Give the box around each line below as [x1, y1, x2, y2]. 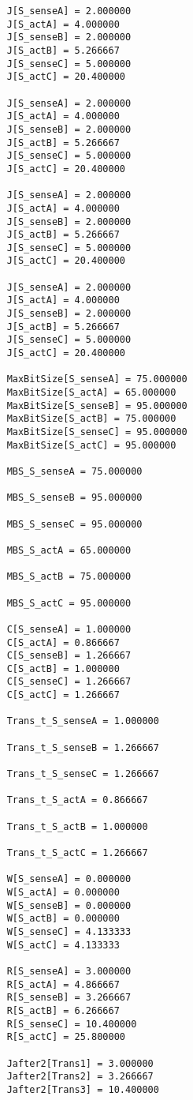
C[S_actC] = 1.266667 [6, 689, 120, 701]
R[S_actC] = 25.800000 [6, 1031, 125, 1043]
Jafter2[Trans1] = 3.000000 [6, 1057, 154, 1069]
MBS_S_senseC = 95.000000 [6, 518, 143, 530]
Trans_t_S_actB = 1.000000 [6, 820, 148, 832]
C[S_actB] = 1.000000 [6, 663, 120, 674]
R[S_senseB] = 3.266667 [6, 992, 132, 1004]
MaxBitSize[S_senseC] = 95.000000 [6, 426, 187, 437]
